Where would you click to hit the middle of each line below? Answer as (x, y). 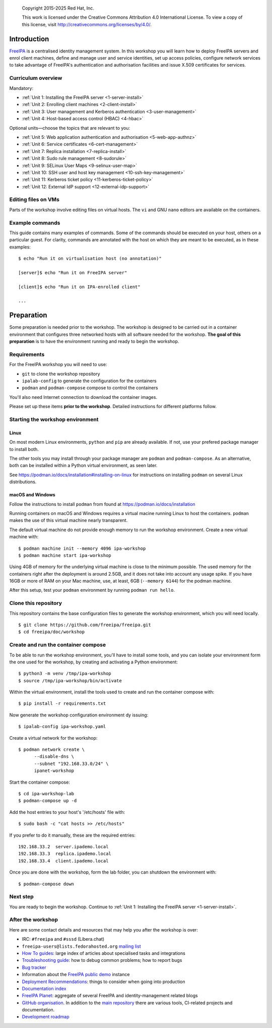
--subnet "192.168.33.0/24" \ (71, 763)
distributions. (23, 482)
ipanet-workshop (54, 771)
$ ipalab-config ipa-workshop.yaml (62, 727)
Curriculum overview (36, 78)
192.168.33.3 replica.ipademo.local (65, 854)
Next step (21, 897)
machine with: (24, 537)
